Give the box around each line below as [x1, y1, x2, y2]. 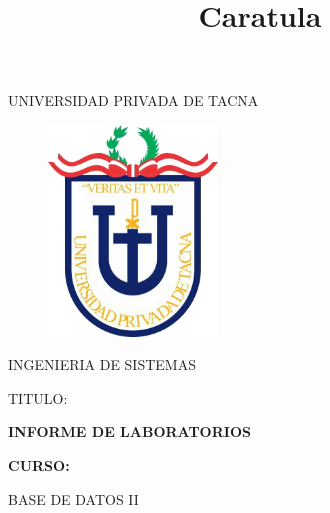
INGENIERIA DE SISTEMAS [8, 354, 196, 375]
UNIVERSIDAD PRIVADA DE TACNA [8, 90, 259, 111]
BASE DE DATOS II [8, 488, 139, 509]
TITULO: [8, 387, 68, 408]
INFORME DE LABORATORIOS [8, 421, 251, 442]
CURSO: [8, 454, 70, 475]
